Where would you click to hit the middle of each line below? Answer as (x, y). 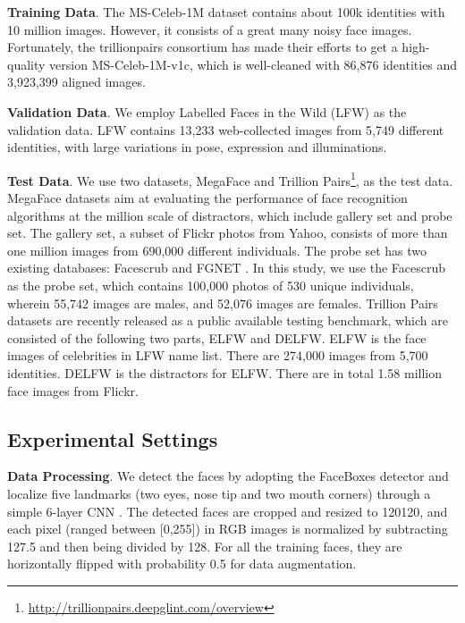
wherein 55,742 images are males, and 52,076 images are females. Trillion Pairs (223, 303)
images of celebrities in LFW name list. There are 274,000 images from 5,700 (218, 355)
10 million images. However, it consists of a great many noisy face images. (210, 29)
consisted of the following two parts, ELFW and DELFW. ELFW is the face (217, 337)
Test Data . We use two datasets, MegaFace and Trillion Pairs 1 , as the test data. (230, 179)
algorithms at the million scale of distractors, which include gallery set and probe (230, 215)
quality (26, 64)
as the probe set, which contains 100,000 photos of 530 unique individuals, (211, 285)
